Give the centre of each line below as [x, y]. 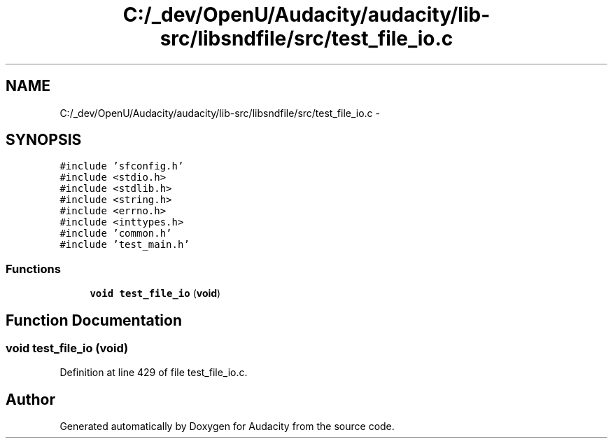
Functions [33, 269]
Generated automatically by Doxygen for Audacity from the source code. [227, 426]
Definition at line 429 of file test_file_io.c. [154, 373]
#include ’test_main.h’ [125, 245]
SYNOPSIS [44, 140]
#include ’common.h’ [116, 234]
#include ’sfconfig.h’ [122, 166]
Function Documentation [94, 320]
